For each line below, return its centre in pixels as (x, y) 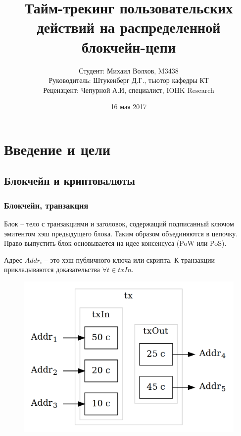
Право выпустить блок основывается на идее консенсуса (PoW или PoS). (115, 243)
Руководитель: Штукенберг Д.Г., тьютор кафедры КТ (129, 80)
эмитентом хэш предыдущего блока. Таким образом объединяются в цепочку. (121, 233)
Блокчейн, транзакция (46, 205)
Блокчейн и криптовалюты (70, 181)
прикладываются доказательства (52, 269)
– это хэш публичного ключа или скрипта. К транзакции (129, 259)
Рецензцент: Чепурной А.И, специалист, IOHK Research (129, 90)
